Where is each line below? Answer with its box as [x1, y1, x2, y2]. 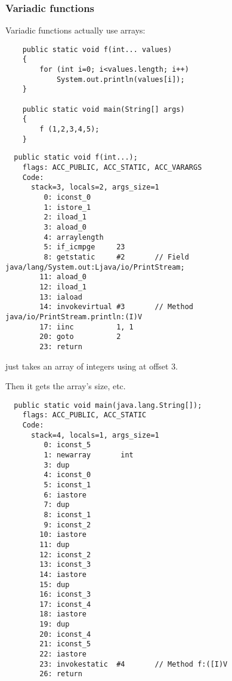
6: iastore [44, 490, 87, 499]
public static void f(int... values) [22, 45, 172, 54]
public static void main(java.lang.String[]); [14, 401, 202, 410]
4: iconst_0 [44, 471, 91, 480]
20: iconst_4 [39, 630, 91, 639]
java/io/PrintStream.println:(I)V [5, 312, 143, 321]
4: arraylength [44, 233, 104, 242]
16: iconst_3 [39, 590, 91, 599]
